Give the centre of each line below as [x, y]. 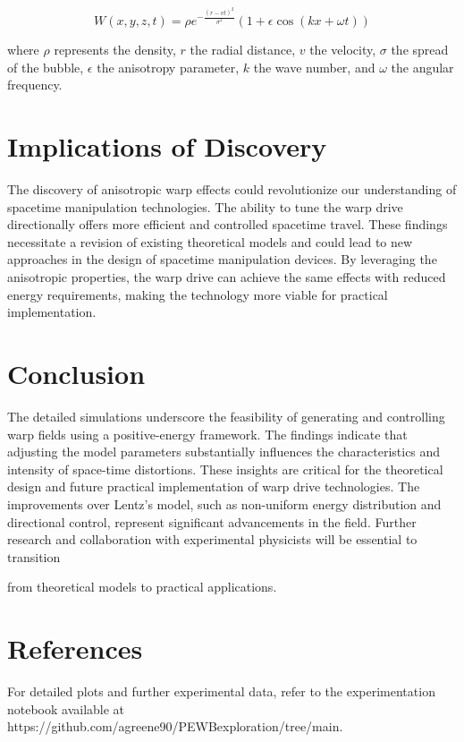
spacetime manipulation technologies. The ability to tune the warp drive [205, 206]
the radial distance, [243, 50]
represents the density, [115, 50]
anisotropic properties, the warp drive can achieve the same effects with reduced [227, 277]
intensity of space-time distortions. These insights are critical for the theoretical [225, 469]
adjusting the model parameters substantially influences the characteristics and [224, 452]
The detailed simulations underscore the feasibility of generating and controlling [226, 416]
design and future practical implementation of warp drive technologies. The [214, 486]
